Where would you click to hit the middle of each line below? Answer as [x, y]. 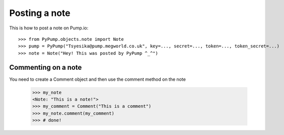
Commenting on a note [46, 67]
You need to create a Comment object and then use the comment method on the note [98, 79]
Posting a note [40, 13]
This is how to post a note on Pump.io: [49, 28]
